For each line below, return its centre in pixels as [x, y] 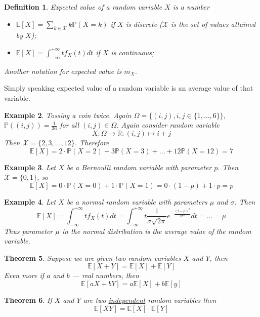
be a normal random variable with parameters [137, 201]
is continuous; [133, 52]
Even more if [24, 275]
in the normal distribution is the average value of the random [157, 231]
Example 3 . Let [30, 167]
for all [69, 125]
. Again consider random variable [168, 125]
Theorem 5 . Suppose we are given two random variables [93, 257]
